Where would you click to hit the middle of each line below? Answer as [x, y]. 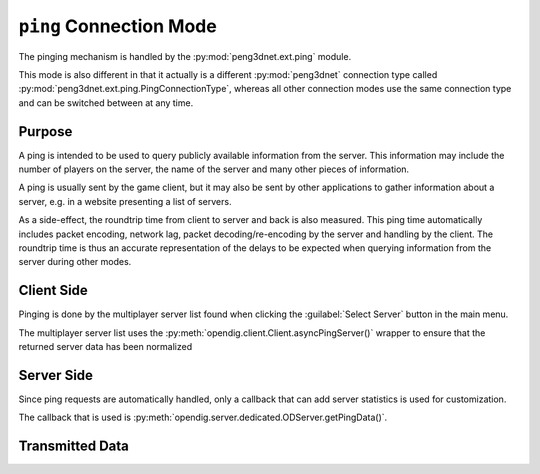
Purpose [45, 131]
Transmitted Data [73, 446]
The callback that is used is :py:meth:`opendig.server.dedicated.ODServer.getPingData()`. [203, 417]
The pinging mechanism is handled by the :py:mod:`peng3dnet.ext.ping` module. [185, 56]
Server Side [56, 375]
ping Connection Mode [117, 26]
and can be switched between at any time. [106, 102]
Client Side [53, 290]
